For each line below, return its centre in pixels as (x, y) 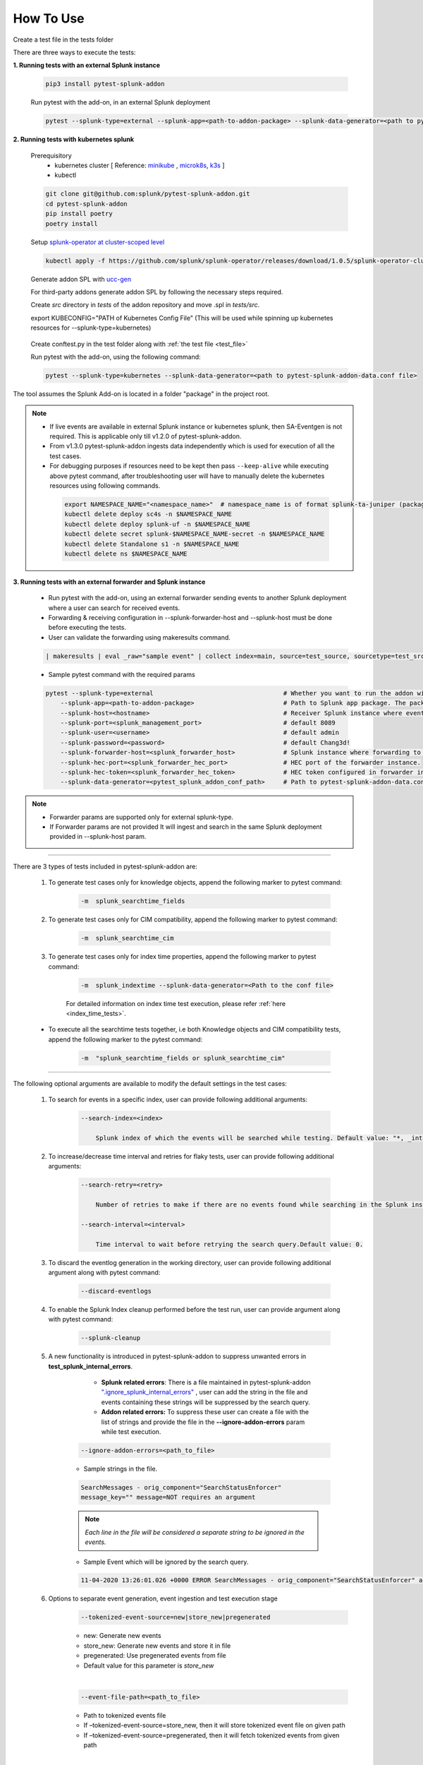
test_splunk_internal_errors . (91, 1366)
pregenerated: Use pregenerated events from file (155, 1656)
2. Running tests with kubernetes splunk (73, 139)
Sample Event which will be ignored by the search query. (166, 1562)
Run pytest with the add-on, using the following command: (116, 357)
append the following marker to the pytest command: (125, 1039)
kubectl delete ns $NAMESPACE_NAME (126, 554)
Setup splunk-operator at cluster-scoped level (98, 242)
